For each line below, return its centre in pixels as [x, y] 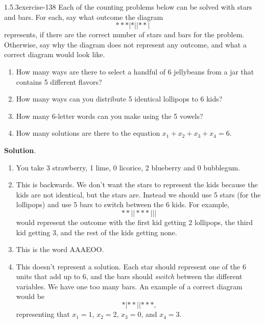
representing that [43, 314]
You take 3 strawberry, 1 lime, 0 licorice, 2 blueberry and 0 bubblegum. [128, 167]
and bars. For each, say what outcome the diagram [84, 17]
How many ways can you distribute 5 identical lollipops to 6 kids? [119, 99]
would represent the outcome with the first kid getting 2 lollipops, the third [134, 222]
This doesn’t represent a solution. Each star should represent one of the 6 [131, 266]
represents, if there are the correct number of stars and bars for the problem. [124, 34]
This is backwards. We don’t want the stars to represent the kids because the [137, 184]
